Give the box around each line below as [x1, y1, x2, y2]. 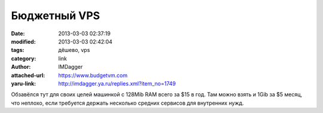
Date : [11, 30, 25, 37]
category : [11, 54, 36, 62]
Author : [11, 63, 31, 71]
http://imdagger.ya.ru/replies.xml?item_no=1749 [58, 80, 176, 87]
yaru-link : [11, 80, 36, 87]
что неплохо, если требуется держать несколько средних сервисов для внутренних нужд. [11, 99, 244, 106]
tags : [11, 47, 25, 54]
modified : [11, 38, 36, 45]
